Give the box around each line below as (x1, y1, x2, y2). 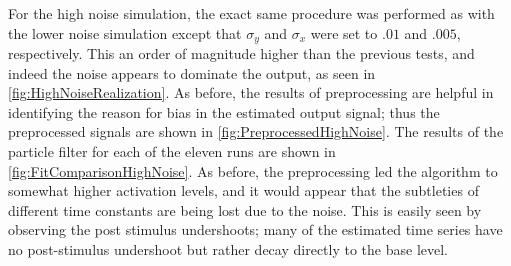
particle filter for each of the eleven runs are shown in (8, 141, 336, 162)
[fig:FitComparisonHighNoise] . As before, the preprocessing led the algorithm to (8, 160, 498, 181)
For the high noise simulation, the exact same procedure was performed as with (8, 3, 495, 23)
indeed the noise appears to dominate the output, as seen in (8, 62, 376, 83)
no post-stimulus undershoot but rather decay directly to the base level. (8, 238, 448, 259)
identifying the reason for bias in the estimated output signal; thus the (8, 101, 440, 122)
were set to (310, 22, 378, 43)
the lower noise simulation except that (8, 22, 242, 43)
